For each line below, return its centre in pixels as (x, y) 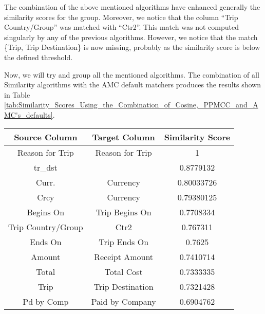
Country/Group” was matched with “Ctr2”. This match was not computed (121, 27)
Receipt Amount (124, 256)
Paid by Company (124, 301)
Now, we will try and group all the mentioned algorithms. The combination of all (132, 74)
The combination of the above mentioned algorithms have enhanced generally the (132, 7)
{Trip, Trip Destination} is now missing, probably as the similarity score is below (132, 47)
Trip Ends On (124, 242)
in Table (17, 94)
